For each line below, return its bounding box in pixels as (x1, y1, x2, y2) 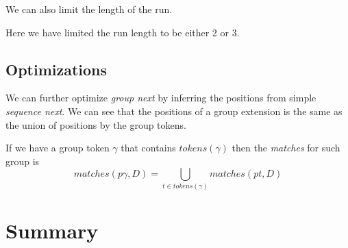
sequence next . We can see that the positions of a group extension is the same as (5, 103, 343, 118)
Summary (5, 216, 99, 244)
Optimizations (5, 58, 108, 79)
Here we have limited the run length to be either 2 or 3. (5, 25, 240, 39)
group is (5, 153, 40, 168)
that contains (121, 140, 176, 155)
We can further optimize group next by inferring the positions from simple (5, 90, 316, 105)
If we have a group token (5, 140, 110, 155)
